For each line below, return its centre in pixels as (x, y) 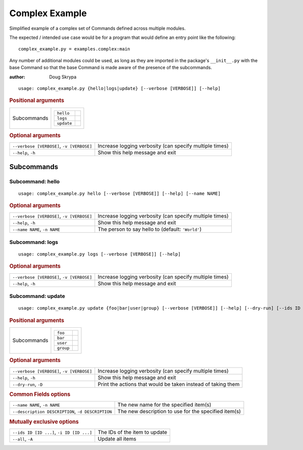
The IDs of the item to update (133, 432)
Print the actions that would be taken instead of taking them (169, 384)
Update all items (117, 438)
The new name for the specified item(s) (164, 405)
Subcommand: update (37, 296)
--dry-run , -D (28, 384)
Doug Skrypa (63, 77)
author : (17, 77)
